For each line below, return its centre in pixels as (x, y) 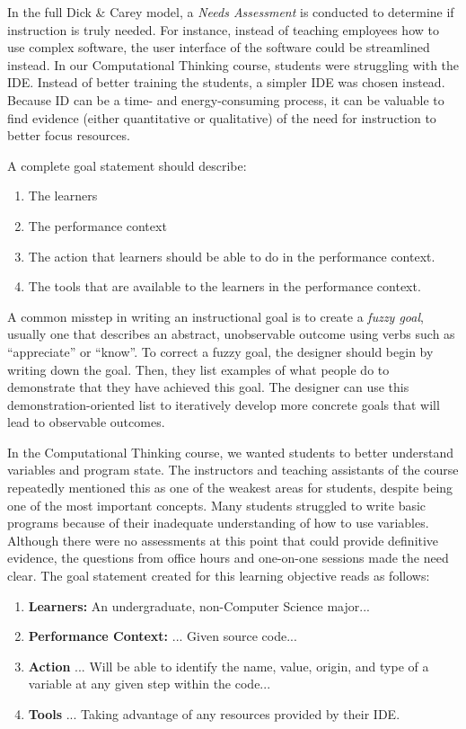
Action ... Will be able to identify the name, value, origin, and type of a (229, 666)
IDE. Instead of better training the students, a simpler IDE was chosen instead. (226, 82)
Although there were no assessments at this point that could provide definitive (223, 540)
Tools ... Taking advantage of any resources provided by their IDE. (214, 714)
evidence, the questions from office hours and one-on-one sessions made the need (228, 558)
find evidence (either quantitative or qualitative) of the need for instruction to (222, 117)
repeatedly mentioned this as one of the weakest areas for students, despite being (230, 488)
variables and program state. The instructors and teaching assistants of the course (233, 470)
